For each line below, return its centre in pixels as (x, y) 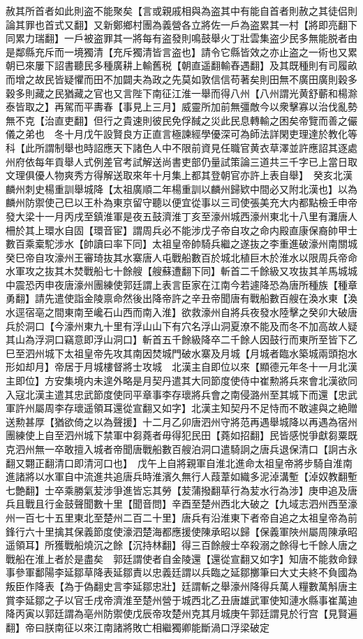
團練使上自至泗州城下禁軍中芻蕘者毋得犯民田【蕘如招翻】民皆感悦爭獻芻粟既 (181, 435)
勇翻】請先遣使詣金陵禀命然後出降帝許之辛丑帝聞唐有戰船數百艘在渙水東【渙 (181, 298)
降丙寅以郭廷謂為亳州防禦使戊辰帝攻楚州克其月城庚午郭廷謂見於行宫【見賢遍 (181, 613)
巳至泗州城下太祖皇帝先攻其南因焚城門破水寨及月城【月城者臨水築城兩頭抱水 (181, 353)
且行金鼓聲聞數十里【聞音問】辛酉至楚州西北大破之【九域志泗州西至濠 (196, 504)
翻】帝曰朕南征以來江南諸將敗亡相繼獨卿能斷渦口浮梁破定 (138, 627)
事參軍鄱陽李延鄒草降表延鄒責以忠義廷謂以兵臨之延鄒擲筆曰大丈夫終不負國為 (181, 572)
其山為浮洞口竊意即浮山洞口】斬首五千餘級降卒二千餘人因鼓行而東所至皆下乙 (181, 339)
